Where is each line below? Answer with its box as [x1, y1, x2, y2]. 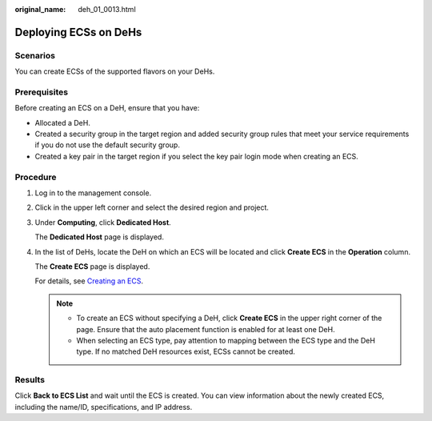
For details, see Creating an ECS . [34, 276, 144, 286]
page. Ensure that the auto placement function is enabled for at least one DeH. [76, 324, 335, 334]
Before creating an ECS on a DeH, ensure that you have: [14, 103, 200, 113]
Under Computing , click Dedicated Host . [34, 217, 171, 227]
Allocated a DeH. [34, 118, 91, 127]
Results [14, 375, 46, 386]
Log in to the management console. [34, 188, 152, 198]
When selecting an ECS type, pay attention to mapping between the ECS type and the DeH [76, 335, 376, 345]
